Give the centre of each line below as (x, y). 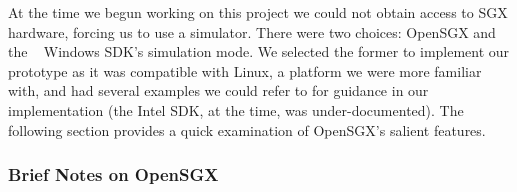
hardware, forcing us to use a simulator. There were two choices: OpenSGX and (252, 31)
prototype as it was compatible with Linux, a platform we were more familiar (245, 70)
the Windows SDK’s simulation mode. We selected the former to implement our (259, 51)
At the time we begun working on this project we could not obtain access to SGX (258, 12)
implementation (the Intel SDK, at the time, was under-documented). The (236, 109)
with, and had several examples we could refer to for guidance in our (218, 90)
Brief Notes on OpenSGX (113, 174)
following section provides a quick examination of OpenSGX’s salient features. (247, 129)
